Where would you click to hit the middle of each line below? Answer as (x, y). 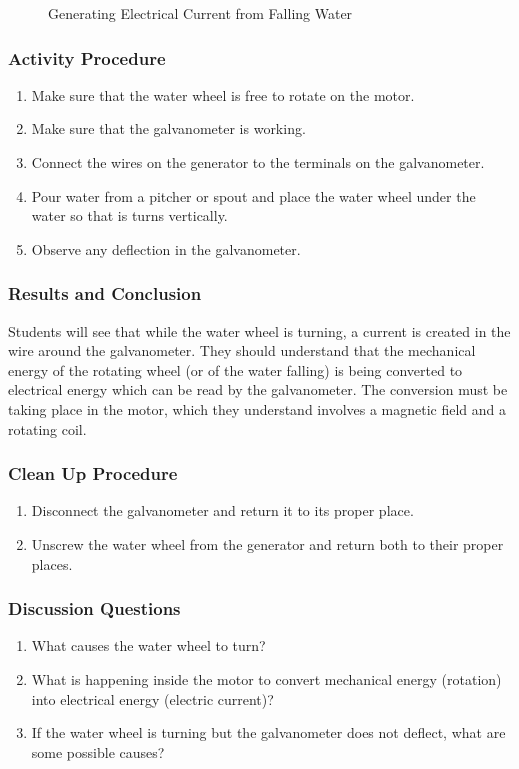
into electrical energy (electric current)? (152, 698)
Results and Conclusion (105, 293)
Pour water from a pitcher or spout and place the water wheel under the (253, 195)
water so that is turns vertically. (129, 215)
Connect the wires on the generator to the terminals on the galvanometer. (258, 162)
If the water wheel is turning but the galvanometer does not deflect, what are (268, 732)
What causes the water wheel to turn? (148, 645)
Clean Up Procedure (93, 473)
